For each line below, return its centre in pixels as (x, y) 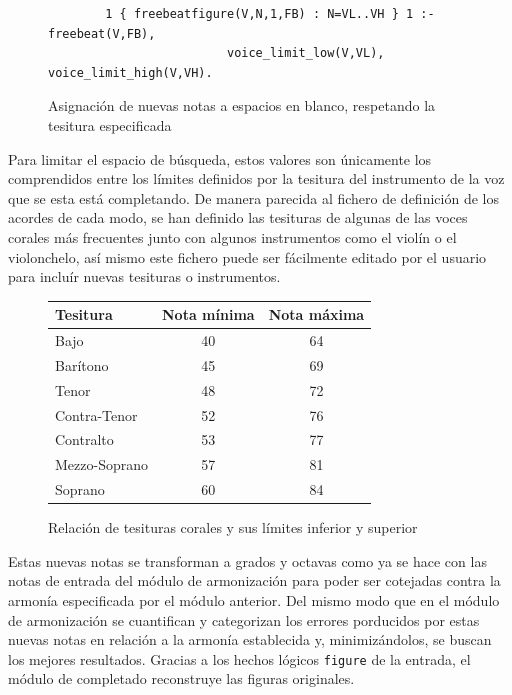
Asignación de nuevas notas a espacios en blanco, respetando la (242, 105)
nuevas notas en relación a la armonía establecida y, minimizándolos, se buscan (250, 639)
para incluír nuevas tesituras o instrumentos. (144, 276)
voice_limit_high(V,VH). (130, 72)
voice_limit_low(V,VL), (305, 53)
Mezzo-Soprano (101, 464)
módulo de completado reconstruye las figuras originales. (181, 678)
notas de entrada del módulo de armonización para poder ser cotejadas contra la (254, 580)
